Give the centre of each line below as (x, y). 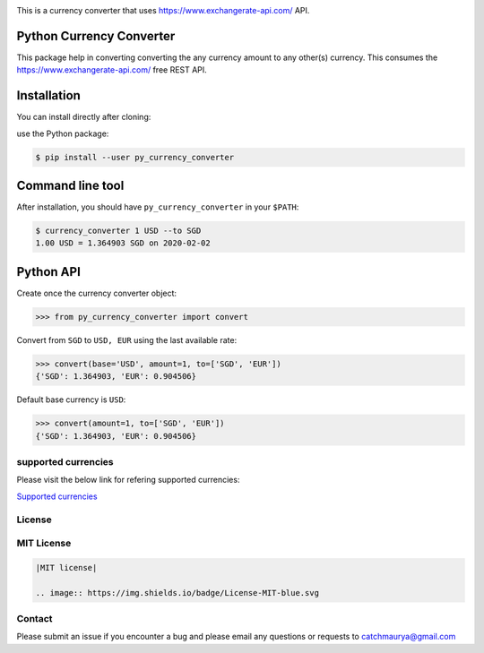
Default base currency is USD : (71, 400)
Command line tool (70, 185)
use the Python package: (63, 133)
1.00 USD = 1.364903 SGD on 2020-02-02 (123, 243)
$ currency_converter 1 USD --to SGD (118, 231)
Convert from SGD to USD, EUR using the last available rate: (127, 339)
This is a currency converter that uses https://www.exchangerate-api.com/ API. (163, 10)
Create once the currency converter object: (97, 293)
